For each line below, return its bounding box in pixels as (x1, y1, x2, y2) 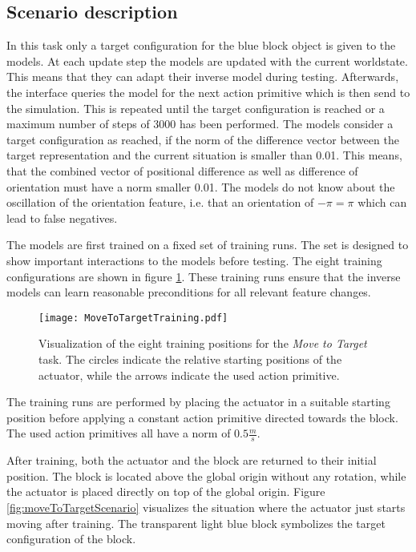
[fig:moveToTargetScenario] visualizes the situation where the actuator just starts (6, 498, 406, 515)
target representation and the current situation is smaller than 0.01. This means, (6, 147, 402, 163)
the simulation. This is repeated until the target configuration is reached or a (6, 99, 385, 116)
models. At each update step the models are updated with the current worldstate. (6, 52, 408, 69)
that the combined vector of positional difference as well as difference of (6, 162, 358, 179)
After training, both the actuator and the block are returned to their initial (6, 452, 377, 469)
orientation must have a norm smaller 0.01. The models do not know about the (6, 178, 395, 195)
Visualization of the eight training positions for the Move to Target (38, 335, 367, 352)
